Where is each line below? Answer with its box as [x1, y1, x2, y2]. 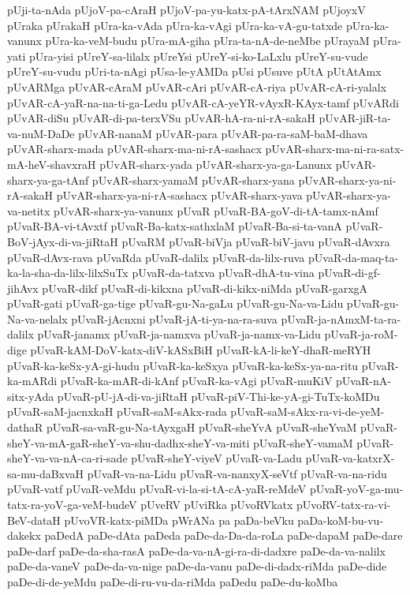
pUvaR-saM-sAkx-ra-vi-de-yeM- [230, 403, 385, 420]
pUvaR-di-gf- [318, 264, 381, 281]
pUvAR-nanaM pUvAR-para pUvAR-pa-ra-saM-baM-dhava [78, 125, 368, 141]
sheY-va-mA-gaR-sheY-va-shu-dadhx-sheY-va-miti [7, 434, 250, 451]
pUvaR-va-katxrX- [305, 450, 395, 466]
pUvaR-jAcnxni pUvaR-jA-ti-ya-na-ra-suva [71, 310, 278, 327]
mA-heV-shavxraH [7, 155, 96, 172]
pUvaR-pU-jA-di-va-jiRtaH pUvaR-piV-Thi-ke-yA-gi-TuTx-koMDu [57, 387, 380, 404]
